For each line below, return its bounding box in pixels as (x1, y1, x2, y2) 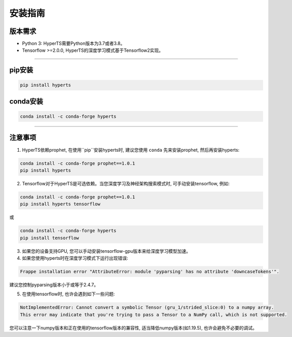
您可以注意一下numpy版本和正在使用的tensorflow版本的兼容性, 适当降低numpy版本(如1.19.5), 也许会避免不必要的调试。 (9, 325, 258, 331)
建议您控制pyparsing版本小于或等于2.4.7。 (9, 282, 99, 288)
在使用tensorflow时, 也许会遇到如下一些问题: (22, 291, 115, 297)
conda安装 (9, 97, 43, 106)
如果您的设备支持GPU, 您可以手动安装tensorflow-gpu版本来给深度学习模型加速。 (22, 248, 191, 254)
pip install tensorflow (20, 235, 80, 241)
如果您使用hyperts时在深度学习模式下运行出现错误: (22, 255, 129, 261)
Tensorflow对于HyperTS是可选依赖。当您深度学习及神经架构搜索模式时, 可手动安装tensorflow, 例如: (22, 180, 230, 186)
